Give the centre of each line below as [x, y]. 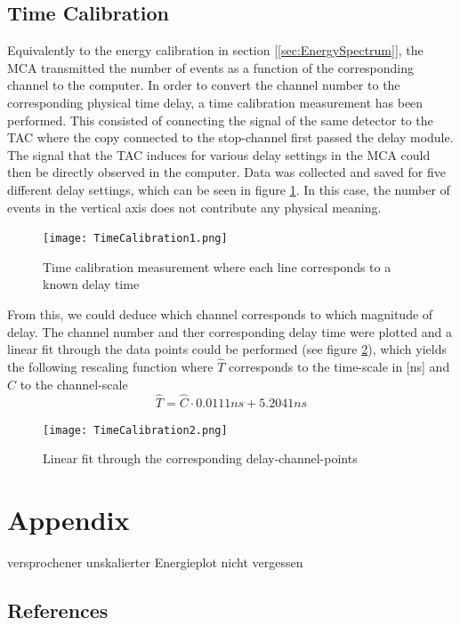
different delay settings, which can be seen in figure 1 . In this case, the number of [229, 189]
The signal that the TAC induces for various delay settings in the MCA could [219, 154]
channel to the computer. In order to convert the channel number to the [204, 85]
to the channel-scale [74, 384]
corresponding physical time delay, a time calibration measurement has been [215, 102]
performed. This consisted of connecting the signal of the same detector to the [220, 120]
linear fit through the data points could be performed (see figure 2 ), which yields [227, 349]
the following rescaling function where [110, 366]
